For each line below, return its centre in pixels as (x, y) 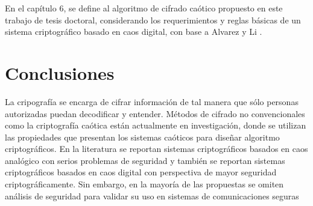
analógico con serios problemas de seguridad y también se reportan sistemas (145, 160)
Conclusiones (60, 72)
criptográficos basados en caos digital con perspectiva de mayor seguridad (141, 172)
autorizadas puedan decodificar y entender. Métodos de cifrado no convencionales (155, 113)
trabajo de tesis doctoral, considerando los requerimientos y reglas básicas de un (153, 20)
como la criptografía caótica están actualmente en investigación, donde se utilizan (156, 125)
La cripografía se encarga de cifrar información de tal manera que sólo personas (152, 101)
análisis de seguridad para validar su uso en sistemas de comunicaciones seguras (152, 195)
